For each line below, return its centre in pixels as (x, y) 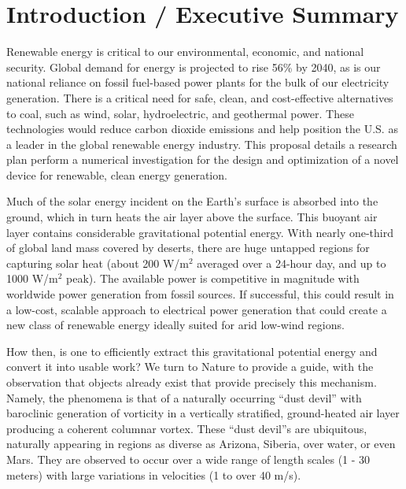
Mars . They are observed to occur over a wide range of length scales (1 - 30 (188, 459)
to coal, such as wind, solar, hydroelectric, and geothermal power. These (180, 113)
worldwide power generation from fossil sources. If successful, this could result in (200, 294)
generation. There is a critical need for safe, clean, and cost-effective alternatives (200, 97)
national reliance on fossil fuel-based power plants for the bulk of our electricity (198, 82)
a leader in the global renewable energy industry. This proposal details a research (202, 144)
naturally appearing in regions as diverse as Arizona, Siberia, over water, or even (201, 444)
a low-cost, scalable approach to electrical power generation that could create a (197, 309)
